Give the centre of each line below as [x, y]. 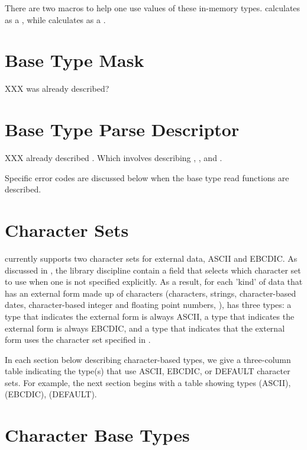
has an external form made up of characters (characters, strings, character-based [151, 293]
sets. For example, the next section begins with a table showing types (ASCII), [148, 382]
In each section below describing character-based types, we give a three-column [148, 359]
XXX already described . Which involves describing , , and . [114, 158]
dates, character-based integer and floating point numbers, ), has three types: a [148, 305]
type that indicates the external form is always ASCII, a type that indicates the [150, 316]
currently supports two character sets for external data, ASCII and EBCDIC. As [151, 258]
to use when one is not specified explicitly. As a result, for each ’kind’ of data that [154, 282]
